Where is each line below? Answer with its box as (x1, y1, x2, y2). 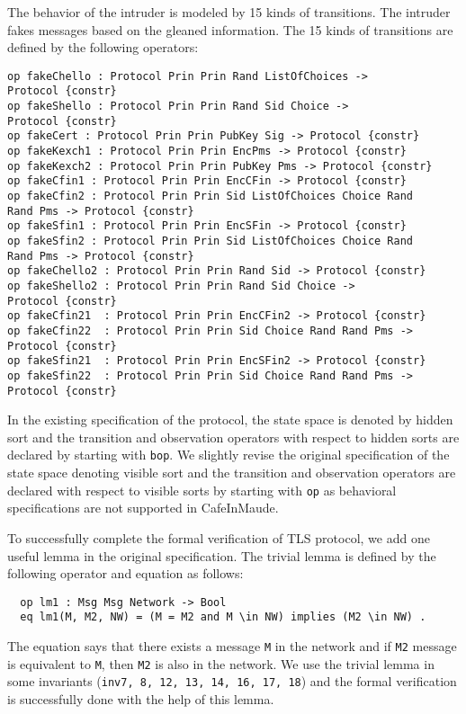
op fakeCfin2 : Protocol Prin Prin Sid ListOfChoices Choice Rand (7, 190, 414, 203)
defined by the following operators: (7, 38, 199, 57)
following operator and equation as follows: (7, 564, 244, 583)
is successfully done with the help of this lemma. (7, 689, 274, 708)
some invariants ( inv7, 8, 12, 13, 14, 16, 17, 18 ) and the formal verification (7, 672, 457, 691)
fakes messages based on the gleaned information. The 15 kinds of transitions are (7, 20, 453, 39)
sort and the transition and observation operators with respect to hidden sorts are (7, 427, 460, 446)
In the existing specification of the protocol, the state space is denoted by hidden (7, 410, 453, 429)
